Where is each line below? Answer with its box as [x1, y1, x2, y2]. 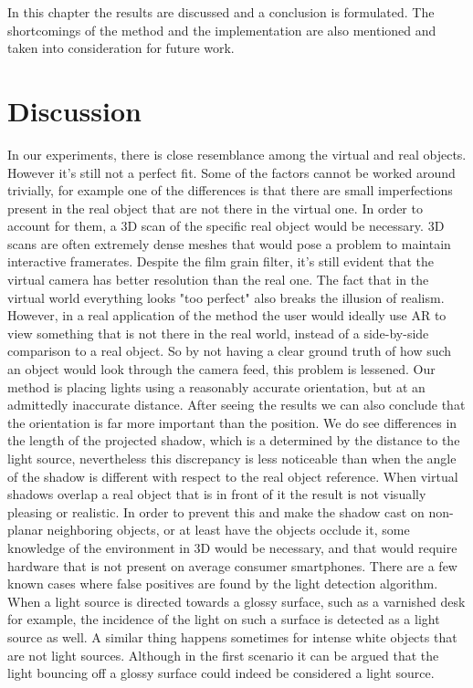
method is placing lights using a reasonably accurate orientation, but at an [7, 377, 426, 396]
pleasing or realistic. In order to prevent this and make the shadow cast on [7, 502, 425, 521]
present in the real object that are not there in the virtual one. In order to [7, 198, 423, 217]
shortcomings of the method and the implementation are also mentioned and [7, 20, 436, 39]
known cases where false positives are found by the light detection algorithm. [7, 574, 438, 593]
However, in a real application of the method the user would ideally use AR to [7, 306, 447, 325]
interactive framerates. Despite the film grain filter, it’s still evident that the [7, 252, 434, 271]
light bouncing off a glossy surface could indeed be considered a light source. [7, 663, 435, 683]
